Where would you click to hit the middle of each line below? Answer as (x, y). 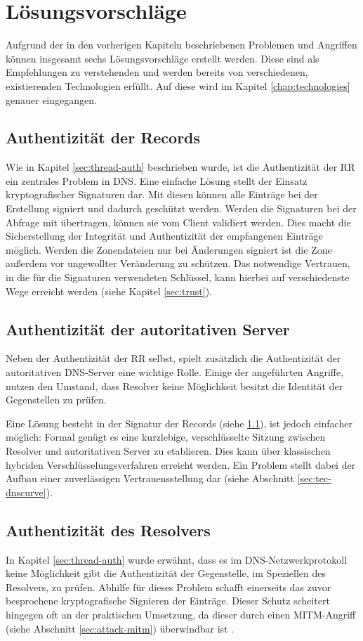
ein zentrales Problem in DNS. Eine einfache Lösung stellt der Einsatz (157, 180)
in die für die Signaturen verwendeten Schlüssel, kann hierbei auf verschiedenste (178, 277)
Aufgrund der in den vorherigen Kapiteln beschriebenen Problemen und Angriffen (181, 45)
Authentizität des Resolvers (108, 530)
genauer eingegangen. (51, 99)
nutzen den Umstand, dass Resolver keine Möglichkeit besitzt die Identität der (174, 386)
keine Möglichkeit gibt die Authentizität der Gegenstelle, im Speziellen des (166, 573)
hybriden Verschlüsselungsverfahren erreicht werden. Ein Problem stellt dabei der (181, 464)
